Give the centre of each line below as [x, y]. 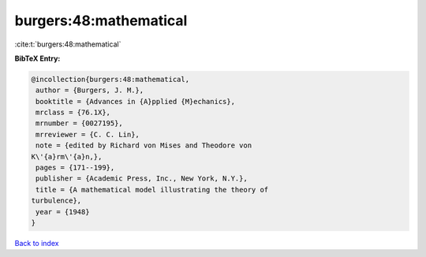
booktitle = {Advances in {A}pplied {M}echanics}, [136, 101]
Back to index [37, 243]
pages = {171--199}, [75, 168]
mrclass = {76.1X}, [73, 113]
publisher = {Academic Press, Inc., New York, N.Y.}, [142, 179]
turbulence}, [56, 201]
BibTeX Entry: [37, 58]
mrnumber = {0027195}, [80, 123]
